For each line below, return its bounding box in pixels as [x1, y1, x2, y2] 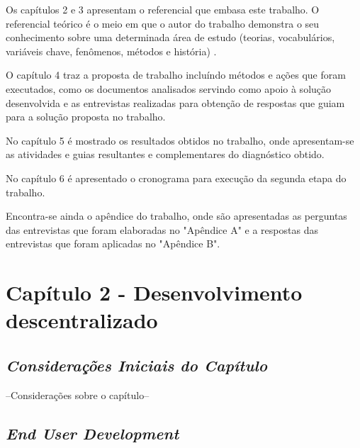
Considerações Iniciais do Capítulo [6, 354, 268, 376]
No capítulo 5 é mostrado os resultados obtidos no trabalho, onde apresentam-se [6, 133, 354, 147]
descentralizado [6, 306, 158, 335]
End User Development [6, 422, 179, 444]
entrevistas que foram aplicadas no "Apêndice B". [6, 236, 220, 251]
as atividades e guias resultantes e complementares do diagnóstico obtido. [6, 147, 325, 162]
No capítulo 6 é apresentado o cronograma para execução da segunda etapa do [6, 170, 347, 185]
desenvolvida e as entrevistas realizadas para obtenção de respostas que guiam [6, 95, 345, 110]
